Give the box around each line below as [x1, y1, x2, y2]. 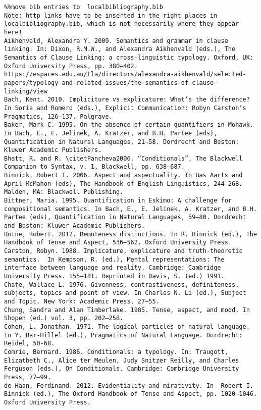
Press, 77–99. [4, 373, 51, 381]
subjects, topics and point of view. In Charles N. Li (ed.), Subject [4, 289, 246, 297]
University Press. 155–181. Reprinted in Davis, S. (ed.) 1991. [4, 273, 225, 280]
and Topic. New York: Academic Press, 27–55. [4, 297, 160, 305]
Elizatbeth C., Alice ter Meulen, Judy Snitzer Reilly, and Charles [4, 356, 239, 364]
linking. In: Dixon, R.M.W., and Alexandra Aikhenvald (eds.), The [4, 45, 236, 53]
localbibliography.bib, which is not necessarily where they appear [4, 20, 239, 28]
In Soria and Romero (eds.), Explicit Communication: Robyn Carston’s [4, 104, 246, 112]
